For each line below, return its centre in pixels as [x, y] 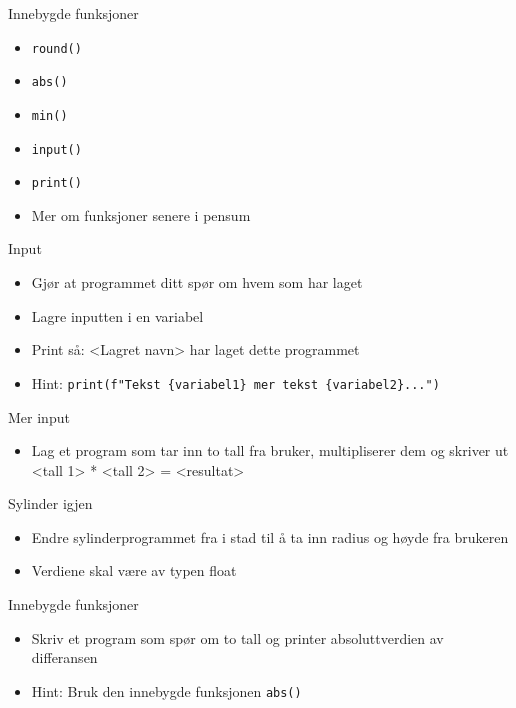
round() [56, 48]
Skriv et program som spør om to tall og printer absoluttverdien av [237, 637]
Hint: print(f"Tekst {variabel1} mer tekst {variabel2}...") [235, 382]
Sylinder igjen [50, 503]
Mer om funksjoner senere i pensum [141, 214]
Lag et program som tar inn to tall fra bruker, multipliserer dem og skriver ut [270, 450]
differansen [64, 657]
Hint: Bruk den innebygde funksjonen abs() [166, 690]
